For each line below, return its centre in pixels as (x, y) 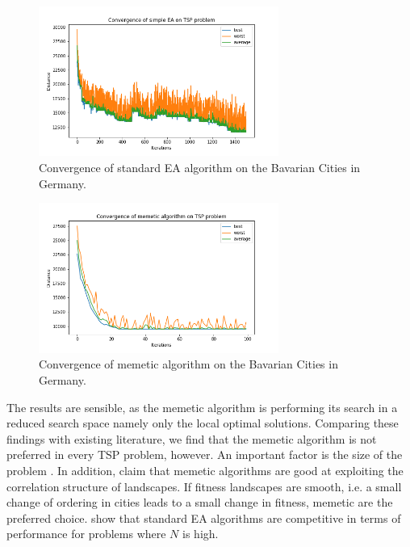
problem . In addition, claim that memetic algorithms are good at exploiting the (205, 470)
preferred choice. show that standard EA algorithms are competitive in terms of (204, 518)
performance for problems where (86, 534)
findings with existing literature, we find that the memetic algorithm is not (192, 438)
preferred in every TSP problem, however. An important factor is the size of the (205, 454)
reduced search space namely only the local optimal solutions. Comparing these (203, 423)
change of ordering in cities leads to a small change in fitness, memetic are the (200, 502)
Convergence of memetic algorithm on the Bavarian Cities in (188, 364)
